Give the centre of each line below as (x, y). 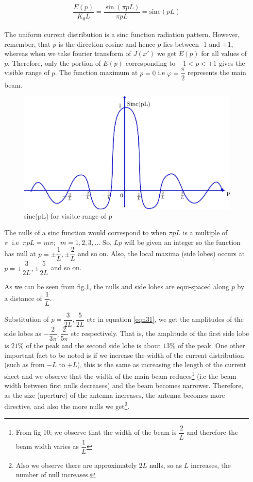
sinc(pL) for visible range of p (68, 216)
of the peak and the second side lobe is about (93, 345)
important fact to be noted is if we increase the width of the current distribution (124, 355)
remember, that (27, 44)
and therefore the (212, 432)
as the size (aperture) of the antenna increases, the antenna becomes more (115, 395)
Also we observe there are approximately (76, 465)
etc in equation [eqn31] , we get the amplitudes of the (165, 319)
